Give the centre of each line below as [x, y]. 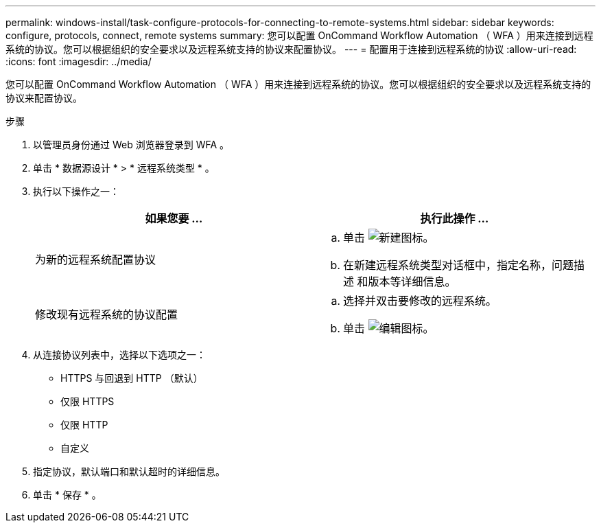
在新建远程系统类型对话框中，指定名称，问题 [459, 265]
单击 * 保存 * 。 [67, 495]
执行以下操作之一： [76, 191]
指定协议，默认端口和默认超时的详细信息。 [129, 471]
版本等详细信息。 [412, 282]
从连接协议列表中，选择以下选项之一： [119, 355]
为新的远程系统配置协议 [96, 260]
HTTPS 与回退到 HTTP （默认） [132, 378]
